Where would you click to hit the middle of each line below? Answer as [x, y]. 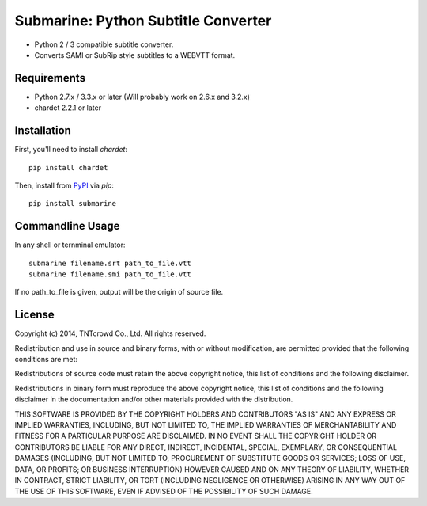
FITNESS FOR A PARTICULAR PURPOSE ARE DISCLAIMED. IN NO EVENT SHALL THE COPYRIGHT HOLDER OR [196, 436]
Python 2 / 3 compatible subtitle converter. [104, 44]
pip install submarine [73, 204]
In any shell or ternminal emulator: [70, 245]
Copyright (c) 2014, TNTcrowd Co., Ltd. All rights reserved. [110, 333]
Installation [43, 131]
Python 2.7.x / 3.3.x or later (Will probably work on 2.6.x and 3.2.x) [142, 97]
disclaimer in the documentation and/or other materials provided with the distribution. [154, 399]
